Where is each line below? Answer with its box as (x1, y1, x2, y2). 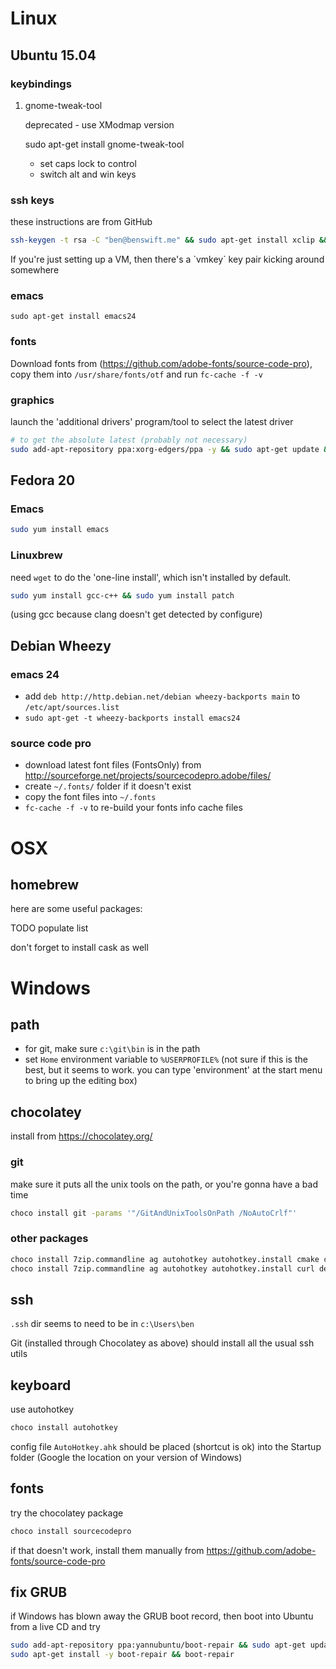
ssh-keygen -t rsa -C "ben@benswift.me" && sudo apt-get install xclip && (10, 235, 329, 246)
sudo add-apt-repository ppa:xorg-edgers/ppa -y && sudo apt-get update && (10, 444, 333, 454)
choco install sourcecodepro (10, 1526, 132, 1536)
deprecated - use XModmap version (24, 118, 175, 131)
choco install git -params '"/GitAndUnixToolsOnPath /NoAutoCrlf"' (10, 1208, 298, 1218)
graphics (10, 393, 55, 407)
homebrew (10, 876, 79, 893)
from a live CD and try (10, 1621, 101, 1633)
